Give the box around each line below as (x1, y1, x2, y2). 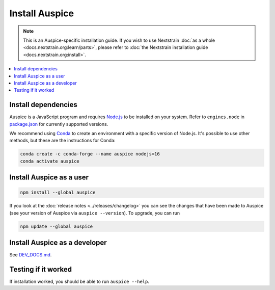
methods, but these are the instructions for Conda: (9, 138, 116, 144)
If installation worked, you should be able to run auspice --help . (9, 278, 150, 285)
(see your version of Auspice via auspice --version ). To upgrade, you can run (9, 209, 180, 216)
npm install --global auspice (20, 190, 96, 196)
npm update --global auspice (20, 223, 93, 229)
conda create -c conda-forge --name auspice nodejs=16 (20, 151, 160, 157)
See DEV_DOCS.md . (9, 252, 52, 258)
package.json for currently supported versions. (9, 121, 108, 127)
